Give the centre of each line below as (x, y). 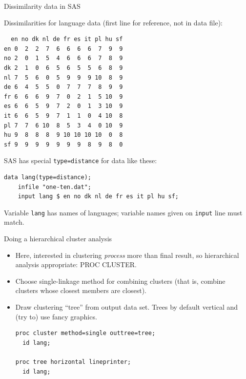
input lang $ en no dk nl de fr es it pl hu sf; (98, 197)
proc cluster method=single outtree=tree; (85, 333)
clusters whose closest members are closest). (81, 290)
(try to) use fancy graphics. (56, 316)
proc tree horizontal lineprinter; (73, 362)
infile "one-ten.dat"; (54, 187)
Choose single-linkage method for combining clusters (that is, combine (120, 281)
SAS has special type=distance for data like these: (81, 160)
